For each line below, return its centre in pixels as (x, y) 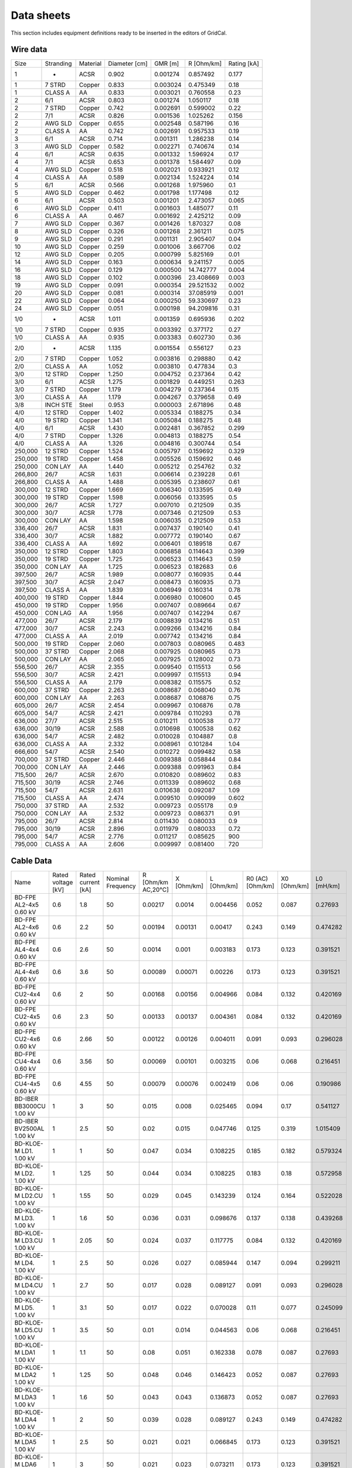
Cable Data (31, 861)
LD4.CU (32, 1285)
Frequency (121, 885)
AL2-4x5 (27, 904)
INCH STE (59, 405)
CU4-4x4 (28, 1061)
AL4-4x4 (27, 950)
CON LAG (58, 613)
